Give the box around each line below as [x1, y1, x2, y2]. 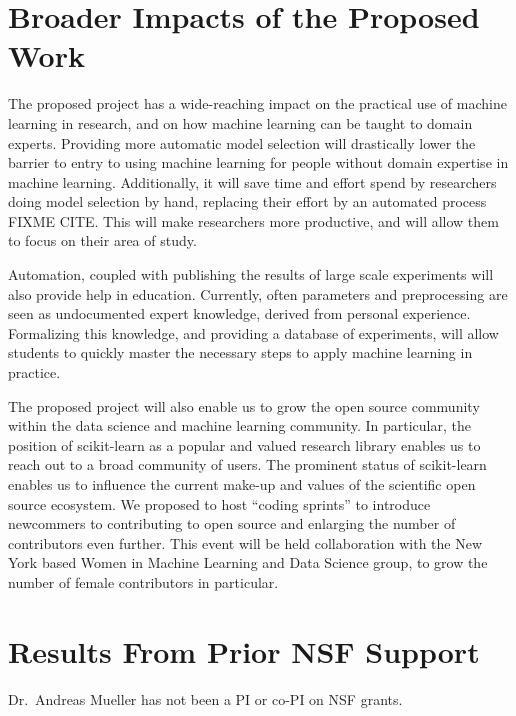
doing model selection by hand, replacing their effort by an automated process [8, 191, 487, 212]
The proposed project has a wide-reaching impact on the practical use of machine [8, 93, 507, 114]
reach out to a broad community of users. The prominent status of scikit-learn [8, 454, 487, 475]
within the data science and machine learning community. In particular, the [8, 415, 471, 436]
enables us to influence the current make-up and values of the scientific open [8, 474, 476, 494]
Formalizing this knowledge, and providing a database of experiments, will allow [8, 322, 499, 343]
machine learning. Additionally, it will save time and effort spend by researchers [8, 171, 497, 192]
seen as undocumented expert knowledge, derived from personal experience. [8, 303, 471, 324]
